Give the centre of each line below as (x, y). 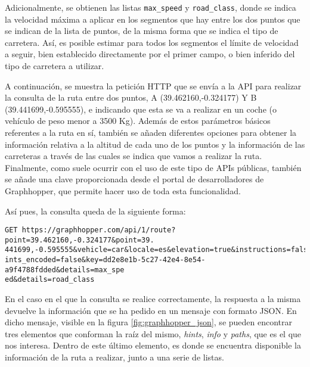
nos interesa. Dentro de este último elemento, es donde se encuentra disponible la (153, 345)
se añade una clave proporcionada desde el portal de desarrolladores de (134, 179)
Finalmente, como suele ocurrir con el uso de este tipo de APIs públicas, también (153, 167)
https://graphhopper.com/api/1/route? (99, 230)
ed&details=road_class (50, 280)
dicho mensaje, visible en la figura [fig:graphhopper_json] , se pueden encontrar (149, 322)
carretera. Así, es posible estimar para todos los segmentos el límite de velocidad (152, 42)
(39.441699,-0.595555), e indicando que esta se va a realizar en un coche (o (141, 109)
